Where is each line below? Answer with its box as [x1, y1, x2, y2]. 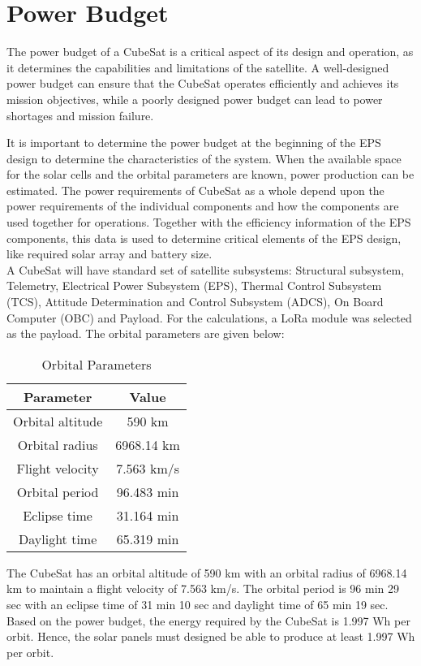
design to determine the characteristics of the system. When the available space [6, 149, 402, 166]
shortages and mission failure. [6, 106, 154, 123]
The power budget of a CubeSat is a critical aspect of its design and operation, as [6, 43, 414, 60]
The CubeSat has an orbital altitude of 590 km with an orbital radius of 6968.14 [6, 564, 407, 581]
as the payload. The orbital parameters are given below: [6, 325, 285, 342]
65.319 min [116, 529, 179, 548]
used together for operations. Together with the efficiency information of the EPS [6, 214, 411, 231]
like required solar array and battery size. [6, 245, 213, 262]
